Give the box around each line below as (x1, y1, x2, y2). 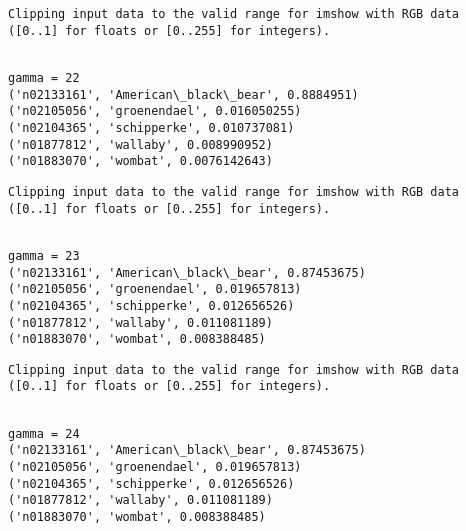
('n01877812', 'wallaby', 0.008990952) (8, 137, 273, 152)
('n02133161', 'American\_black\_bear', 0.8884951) (8, 87, 359, 102)
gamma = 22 (8, 70, 80, 85)
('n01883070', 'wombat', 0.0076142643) (8, 154, 273, 169)
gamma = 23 (8, 248, 80, 263)
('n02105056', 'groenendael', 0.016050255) (8, 104, 302, 119)
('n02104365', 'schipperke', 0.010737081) (8, 120, 295, 135)
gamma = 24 (8, 426, 80, 441)
